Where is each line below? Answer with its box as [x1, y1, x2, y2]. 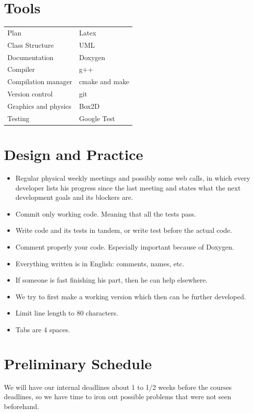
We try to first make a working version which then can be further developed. [15, 291, 246, 301]
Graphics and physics [7, 100, 72, 111]
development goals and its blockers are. [15, 192, 133, 202]
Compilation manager [7, 76, 73, 87]
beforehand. [4, 401, 39, 411]
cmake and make [79, 76, 129, 87]
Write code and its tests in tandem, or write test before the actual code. [15, 225, 232, 235]
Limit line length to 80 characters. [15, 308, 118, 318]
